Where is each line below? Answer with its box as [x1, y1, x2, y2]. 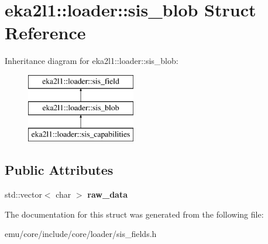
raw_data [87, 188, 128, 201]
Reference [5, 21, 86, 45]
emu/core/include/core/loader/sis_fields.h [5, 228, 157, 240]
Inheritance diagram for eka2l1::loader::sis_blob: [5, 55, 178, 67]
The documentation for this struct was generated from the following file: [5, 208, 264, 220]
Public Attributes [5, 161, 114, 179]
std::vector [5, 188, 42, 201]
